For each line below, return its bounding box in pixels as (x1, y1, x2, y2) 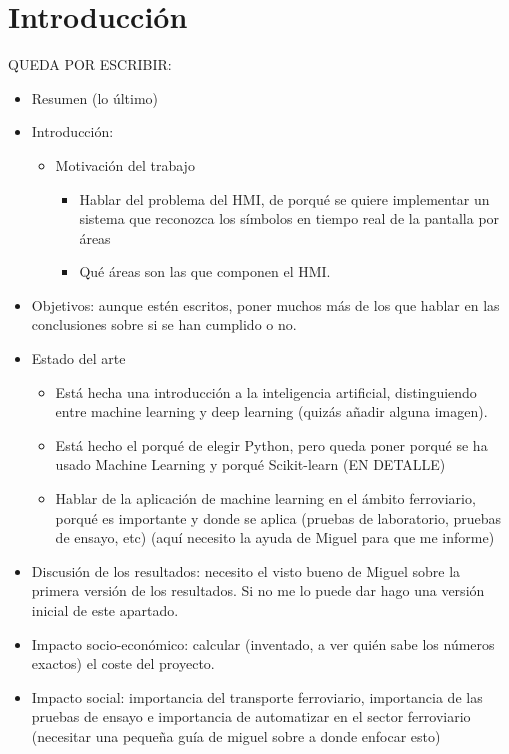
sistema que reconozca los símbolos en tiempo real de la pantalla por (79, 208, 500, 229)
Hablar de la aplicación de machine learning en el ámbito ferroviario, (55, 488, 476, 509)
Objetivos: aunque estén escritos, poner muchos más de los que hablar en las (31, 294, 500, 315)
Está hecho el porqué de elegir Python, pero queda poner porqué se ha (55, 434, 488, 455)
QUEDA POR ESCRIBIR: (8, 54, 172, 75)
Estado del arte (31, 348, 126, 369)
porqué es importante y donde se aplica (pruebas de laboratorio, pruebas (55, 507, 502, 528)
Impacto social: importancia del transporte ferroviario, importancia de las (31, 686, 483, 707)
